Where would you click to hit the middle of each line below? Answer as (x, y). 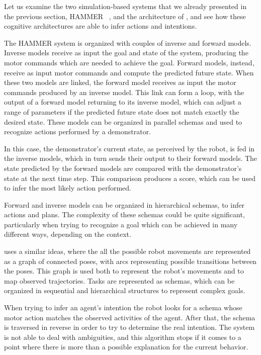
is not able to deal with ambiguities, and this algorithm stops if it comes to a (123, 337)
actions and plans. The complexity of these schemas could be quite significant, (124, 214)
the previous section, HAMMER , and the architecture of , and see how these (125, 16)
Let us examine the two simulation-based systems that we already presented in (125, 6)
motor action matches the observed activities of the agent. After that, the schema (130, 317)
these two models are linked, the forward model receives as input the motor (120, 82)
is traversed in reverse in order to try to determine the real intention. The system (129, 327)
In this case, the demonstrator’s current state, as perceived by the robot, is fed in (129, 148)
